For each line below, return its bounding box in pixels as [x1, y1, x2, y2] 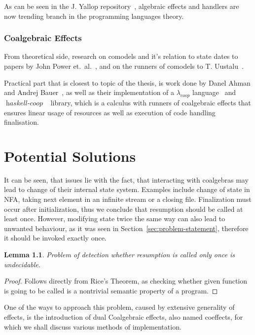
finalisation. [4, 117, 39, 127]
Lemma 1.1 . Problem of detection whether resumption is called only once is [4, 249, 235, 260]
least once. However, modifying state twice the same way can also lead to [4, 213, 225, 224]
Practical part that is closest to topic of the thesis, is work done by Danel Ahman [4, 77, 251, 88]
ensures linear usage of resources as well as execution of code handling [4, 107, 216, 117]
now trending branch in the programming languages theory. [4, 10, 184, 21]
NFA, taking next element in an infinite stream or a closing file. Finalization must [4, 194, 252, 204]
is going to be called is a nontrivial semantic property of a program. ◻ [4, 285, 218, 295]
